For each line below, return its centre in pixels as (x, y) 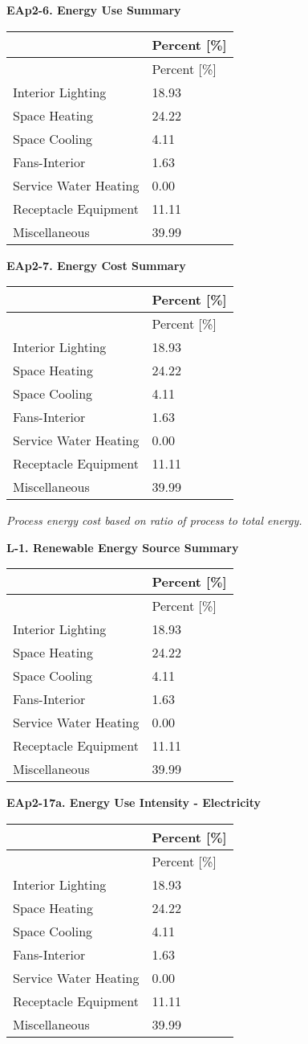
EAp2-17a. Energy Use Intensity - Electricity (134, 802)
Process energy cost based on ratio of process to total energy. (154, 520)
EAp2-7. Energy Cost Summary (96, 265)
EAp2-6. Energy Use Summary (94, 10)
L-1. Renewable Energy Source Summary (123, 547)
